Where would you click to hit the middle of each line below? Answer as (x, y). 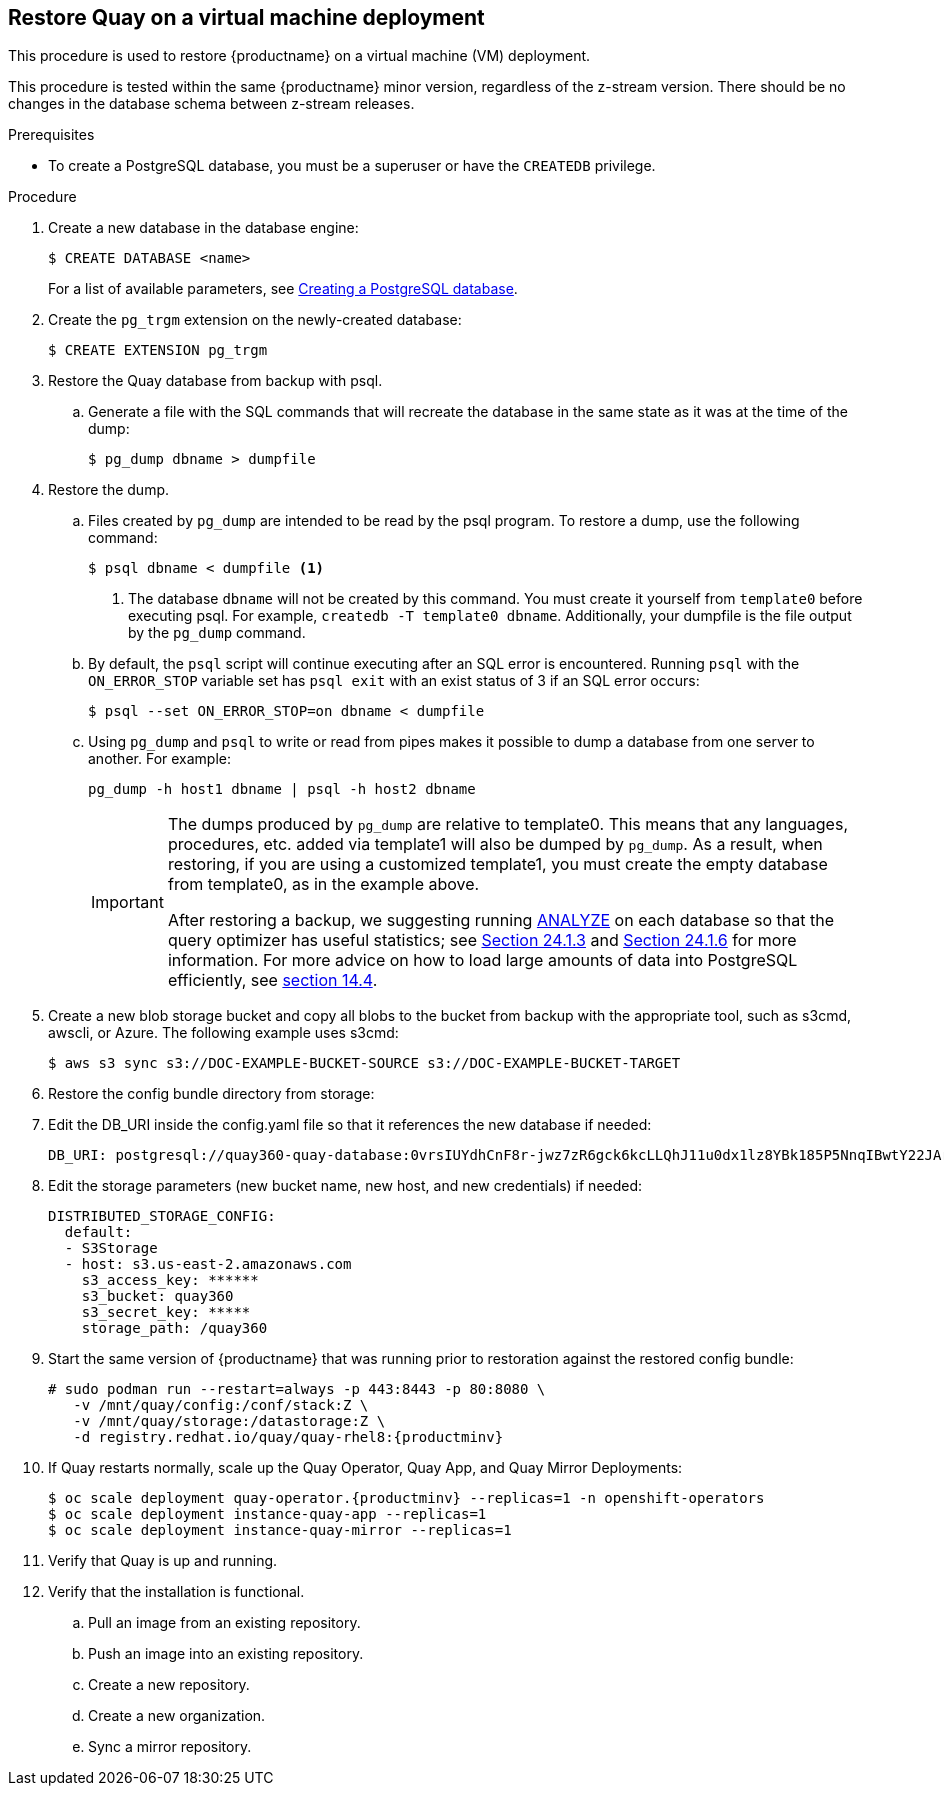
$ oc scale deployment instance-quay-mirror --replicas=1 (280, 1530)
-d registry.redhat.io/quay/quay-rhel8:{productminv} (288, 1437)
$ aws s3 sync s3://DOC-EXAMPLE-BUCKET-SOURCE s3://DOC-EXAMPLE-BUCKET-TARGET (364, 1063)
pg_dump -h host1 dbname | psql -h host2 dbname (282, 789)
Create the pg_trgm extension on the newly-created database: (255, 320)
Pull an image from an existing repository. (224, 1623)
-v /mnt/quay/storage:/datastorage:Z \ (229, 1421)
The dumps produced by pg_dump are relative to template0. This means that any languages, (507, 824)
